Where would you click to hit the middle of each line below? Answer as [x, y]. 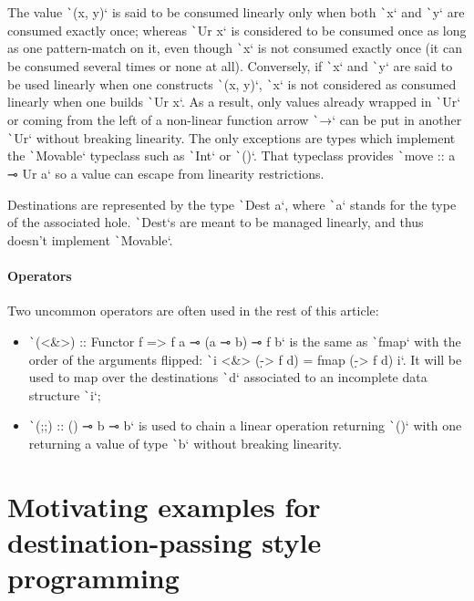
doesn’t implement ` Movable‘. [90, 239]
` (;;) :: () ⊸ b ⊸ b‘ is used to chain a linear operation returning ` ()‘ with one [245, 425]
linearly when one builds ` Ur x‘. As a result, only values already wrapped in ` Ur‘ [234, 102]
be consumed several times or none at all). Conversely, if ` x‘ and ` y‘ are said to [230, 65]
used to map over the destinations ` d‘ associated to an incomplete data [228, 377]
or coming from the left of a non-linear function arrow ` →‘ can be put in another [235, 119]
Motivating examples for [164, 506]
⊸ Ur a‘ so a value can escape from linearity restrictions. [166, 173]
